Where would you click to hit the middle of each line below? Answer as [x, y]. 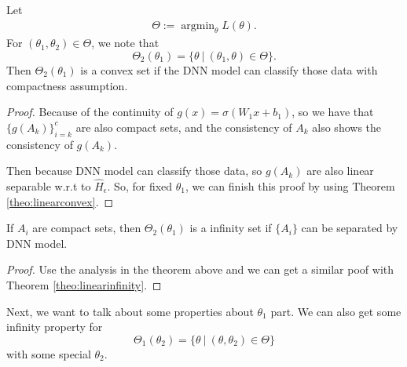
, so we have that [333, 112]
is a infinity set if [231, 228]
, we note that [125, 43]
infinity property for [55, 327]
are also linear [340, 171]
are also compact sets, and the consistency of [184, 127]
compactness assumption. [67, 85]
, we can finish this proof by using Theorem [290, 186]
